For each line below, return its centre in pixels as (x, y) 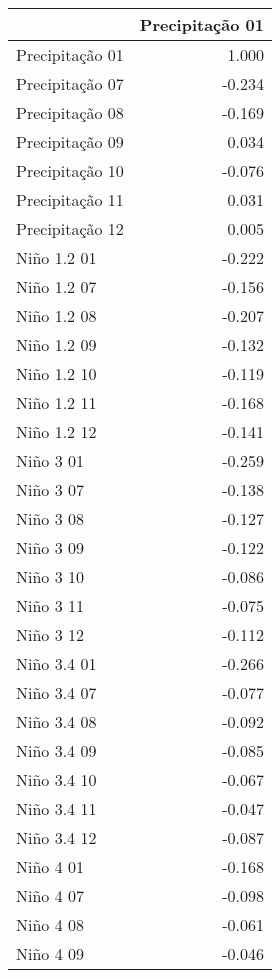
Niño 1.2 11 (56, 402)
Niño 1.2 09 (56, 344)
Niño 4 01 (50, 866)
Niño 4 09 (50, 953)
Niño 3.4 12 (56, 837)
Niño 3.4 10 (56, 779)
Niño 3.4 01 (56, 663)
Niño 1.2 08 (56, 315)
